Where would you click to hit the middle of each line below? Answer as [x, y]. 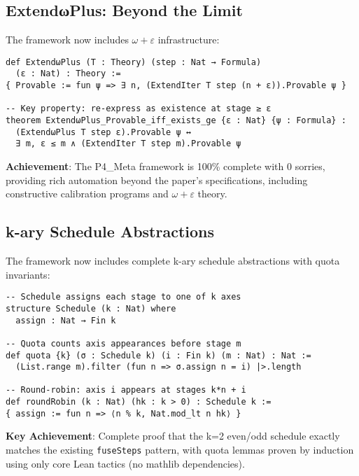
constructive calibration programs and [87, 194]
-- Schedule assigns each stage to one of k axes [124, 297]
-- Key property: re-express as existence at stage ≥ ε [139, 109]
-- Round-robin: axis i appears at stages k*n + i [126, 390]
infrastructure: [189, 40]
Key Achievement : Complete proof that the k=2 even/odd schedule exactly [173, 436]
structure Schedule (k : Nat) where [91, 308]
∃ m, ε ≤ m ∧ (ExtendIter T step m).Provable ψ [128, 144]
